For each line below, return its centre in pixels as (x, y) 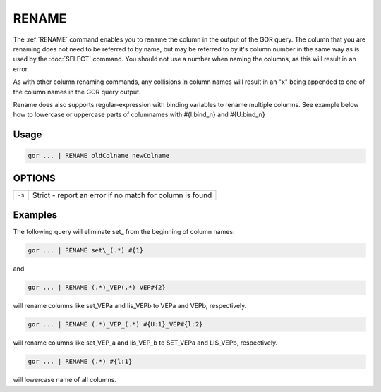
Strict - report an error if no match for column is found (122, 195)
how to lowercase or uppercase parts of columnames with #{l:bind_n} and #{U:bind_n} (139, 115)
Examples (35, 215)
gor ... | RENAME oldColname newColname (98, 156)
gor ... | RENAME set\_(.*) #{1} (86, 251)
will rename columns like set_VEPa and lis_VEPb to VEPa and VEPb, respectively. (130, 306)
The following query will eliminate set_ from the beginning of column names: (124, 232)
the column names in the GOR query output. (77, 92)
